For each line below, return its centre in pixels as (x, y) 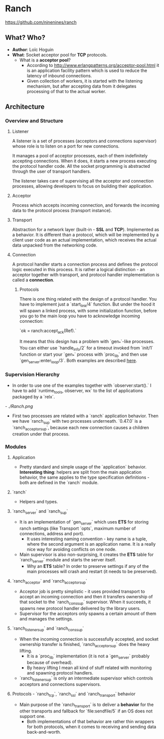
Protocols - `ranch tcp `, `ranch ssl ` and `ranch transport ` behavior (74, 694)
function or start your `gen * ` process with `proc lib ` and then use (83, 355)
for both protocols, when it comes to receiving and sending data (92, 727)
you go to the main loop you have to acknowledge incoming (80, 316)
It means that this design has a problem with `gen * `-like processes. (87, 342)
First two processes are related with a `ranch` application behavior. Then (85, 416)
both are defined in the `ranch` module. (59, 483)
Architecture (25, 107)
